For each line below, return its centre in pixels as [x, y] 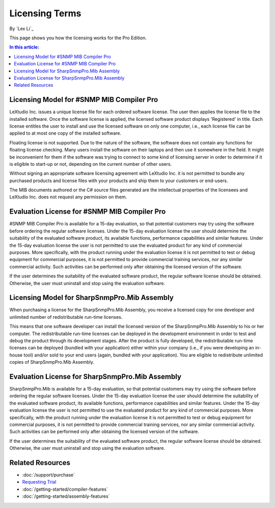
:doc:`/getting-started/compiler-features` [65, 489]
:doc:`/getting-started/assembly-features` [66, 496]
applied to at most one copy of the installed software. [65, 133]
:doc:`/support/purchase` [49, 475]
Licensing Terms [45, 13]
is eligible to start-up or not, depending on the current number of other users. [91, 164]
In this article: [24, 47]
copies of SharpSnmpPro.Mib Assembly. [52, 362]
